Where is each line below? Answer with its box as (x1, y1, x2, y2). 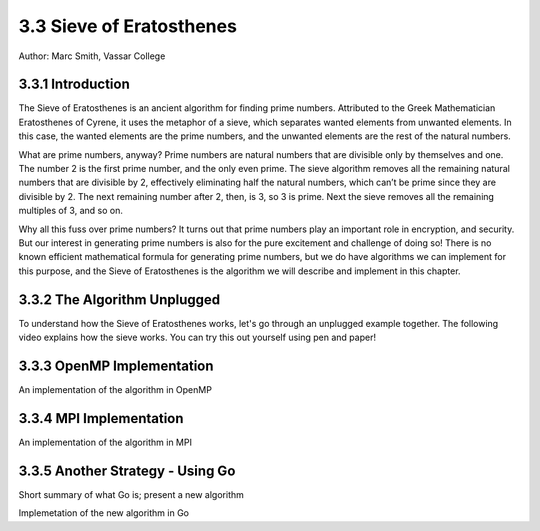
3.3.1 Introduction (18, 76, 130, 93)
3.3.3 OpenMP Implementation (18, 357, 214, 374)
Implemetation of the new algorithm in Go (18, 507, 190, 519)
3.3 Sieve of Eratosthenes (18, 15, 237, 37)
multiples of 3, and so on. (18, 205, 124, 217)
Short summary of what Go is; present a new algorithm (18, 488, 245, 500)
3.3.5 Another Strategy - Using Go (18, 462, 236, 479)
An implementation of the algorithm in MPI (18, 436, 192, 448)
